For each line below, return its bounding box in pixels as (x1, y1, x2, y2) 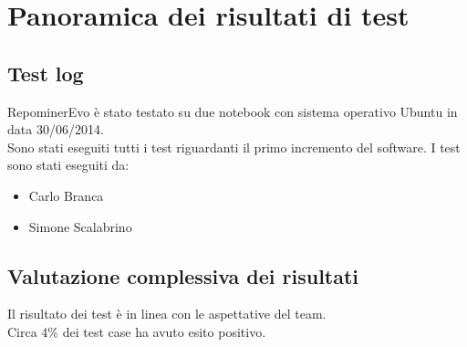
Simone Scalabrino (28, 216, 132, 236)
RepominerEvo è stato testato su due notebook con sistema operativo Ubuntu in (7, 101, 458, 121)
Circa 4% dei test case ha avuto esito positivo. (7, 321, 266, 341)
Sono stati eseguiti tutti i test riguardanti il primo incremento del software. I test (7, 137, 461, 156)
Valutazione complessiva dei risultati (7, 261, 359, 289)
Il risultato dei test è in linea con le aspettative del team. (7, 304, 327, 323)
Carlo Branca (28, 185, 104, 205)
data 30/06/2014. (7, 120, 104, 139)
